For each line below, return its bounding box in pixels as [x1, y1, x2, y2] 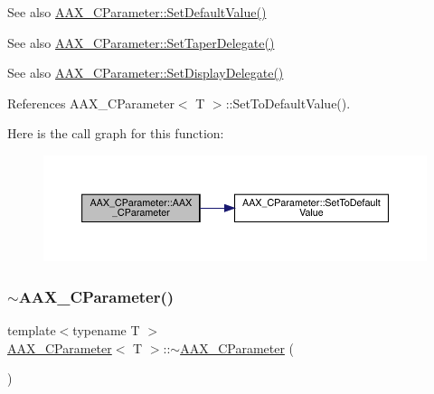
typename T [72, 321, 140, 340]
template [7, 321, 56, 340]
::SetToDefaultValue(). [225, 93, 351, 112]
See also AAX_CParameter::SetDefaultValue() [7, 3, 267, 21]
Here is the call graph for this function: [7, 124, 224, 143]
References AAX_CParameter [7, 93, 175, 112]
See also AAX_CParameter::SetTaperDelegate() [7, 33, 275, 52]
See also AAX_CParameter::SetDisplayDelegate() [7, 63, 284, 82]
